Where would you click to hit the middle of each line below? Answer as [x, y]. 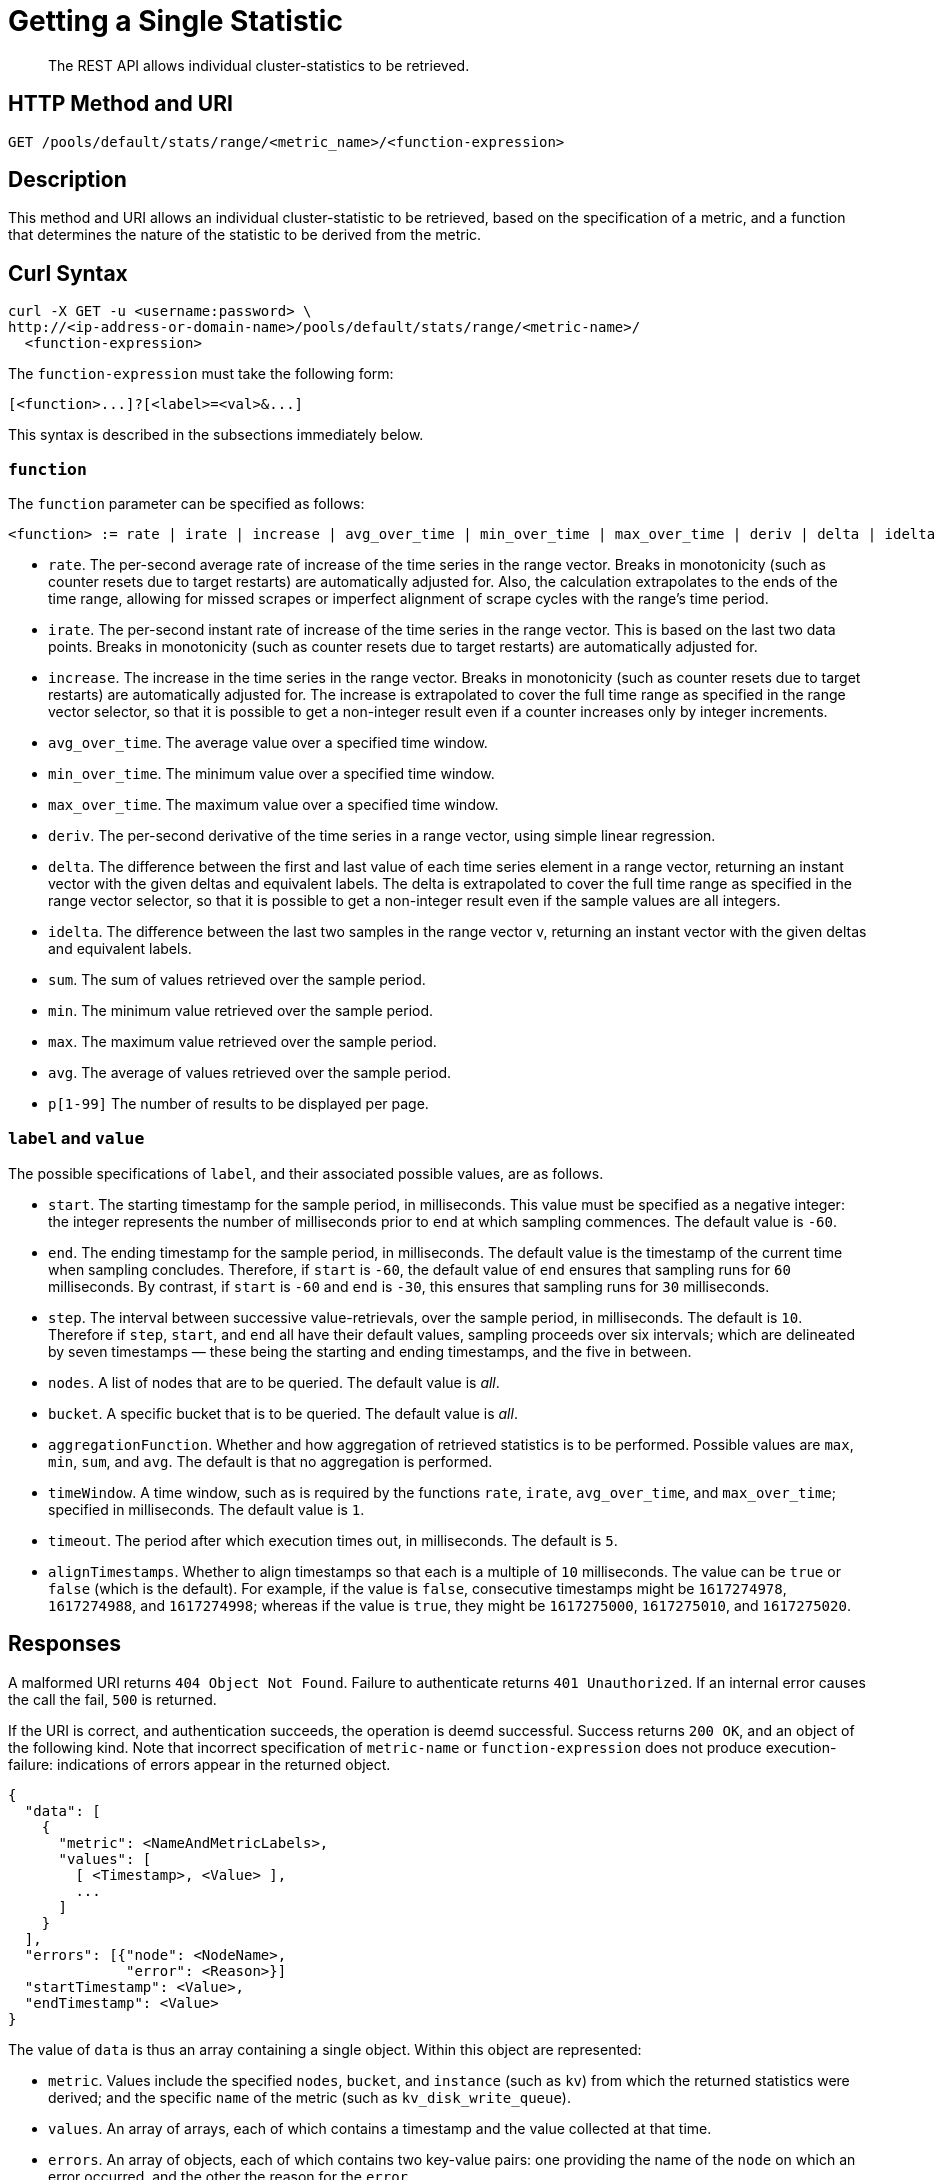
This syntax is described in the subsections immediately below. [216, 435]
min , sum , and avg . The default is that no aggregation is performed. [270, 1461]
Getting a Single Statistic [175, 21]
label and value [76, 1138]
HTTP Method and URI [120, 104]
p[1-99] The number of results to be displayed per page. [238, 1104]
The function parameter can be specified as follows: [186, 504]
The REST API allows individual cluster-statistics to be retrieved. [259, 65]
